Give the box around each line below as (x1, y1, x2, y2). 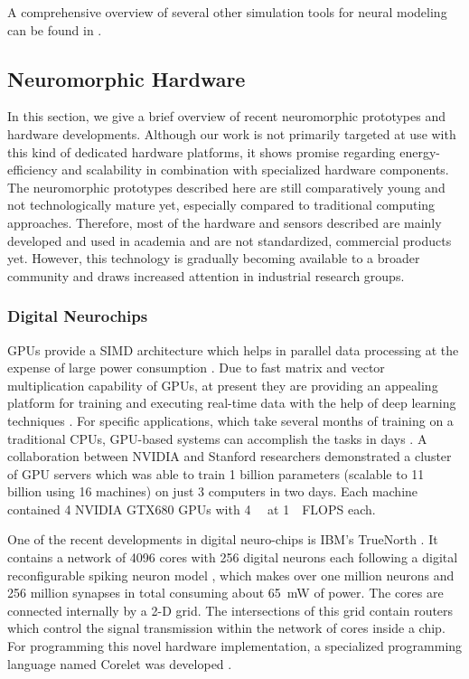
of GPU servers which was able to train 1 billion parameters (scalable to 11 (7, 464, 425, 483)
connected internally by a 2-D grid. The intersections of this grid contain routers (7, 600, 454, 619)
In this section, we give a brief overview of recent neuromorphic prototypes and (7, 107, 446, 126)
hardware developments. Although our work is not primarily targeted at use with (7, 124, 456, 143)
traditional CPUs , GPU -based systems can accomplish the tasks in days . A (7, 429, 427, 448)
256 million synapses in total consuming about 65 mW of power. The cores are (7, 583, 444, 602)
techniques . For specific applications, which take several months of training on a (7, 410, 454, 429)
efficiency (7, 160, 58, 179)
